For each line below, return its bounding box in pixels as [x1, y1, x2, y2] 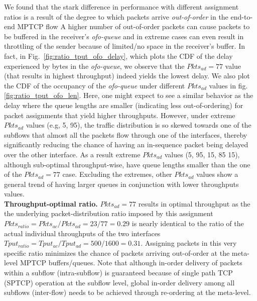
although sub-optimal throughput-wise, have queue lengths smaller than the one [4, 159, 250, 169]
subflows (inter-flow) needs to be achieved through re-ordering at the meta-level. [4, 287, 251, 297]
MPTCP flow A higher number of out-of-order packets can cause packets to [17, 21, 250, 32]
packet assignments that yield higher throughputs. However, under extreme [4, 110, 235, 120]
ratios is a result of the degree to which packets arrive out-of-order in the [4, 11, 228, 22]
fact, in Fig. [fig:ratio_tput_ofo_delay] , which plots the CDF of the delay [4, 50, 233, 61]
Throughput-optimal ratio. [4, 198, 98, 209]
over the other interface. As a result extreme [4, 149, 141, 159]
